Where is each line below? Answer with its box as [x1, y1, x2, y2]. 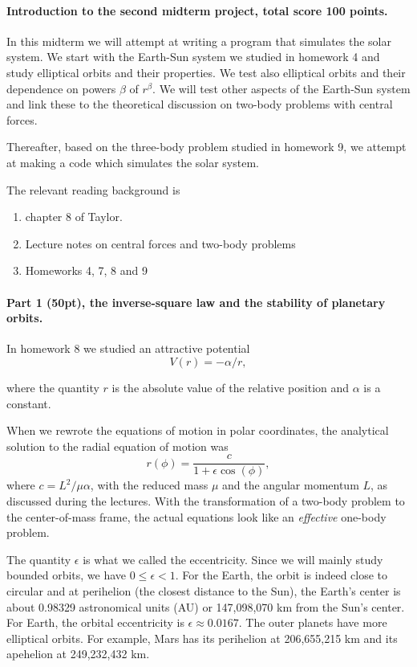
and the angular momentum [222, 477, 359, 493]
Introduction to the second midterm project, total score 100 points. [6, 2, 388, 18]
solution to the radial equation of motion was [6, 437, 229, 454]
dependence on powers [6, 80, 116, 96]
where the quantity [6, 379, 99, 395]
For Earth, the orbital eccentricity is [6, 614, 184, 631]
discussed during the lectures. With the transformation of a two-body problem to [6, 492, 405, 509]
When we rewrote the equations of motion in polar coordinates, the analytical [6, 422, 389, 439]
